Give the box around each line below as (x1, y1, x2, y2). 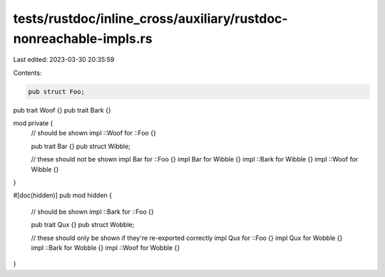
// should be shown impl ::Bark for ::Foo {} (31, 207, 154, 216)
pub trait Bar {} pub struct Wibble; (31, 142, 131, 150)
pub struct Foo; (28, 88, 86, 95)
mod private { (13, 119, 53, 127)
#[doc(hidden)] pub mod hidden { (13, 191, 112, 199)
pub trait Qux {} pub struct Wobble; (31, 221, 135, 229)
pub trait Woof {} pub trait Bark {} (13, 105, 111, 114)
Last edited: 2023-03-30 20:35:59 (13, 56, 115, 64)
